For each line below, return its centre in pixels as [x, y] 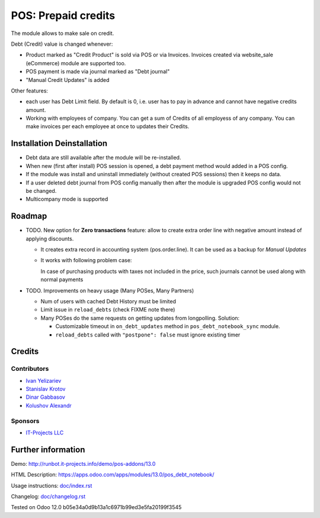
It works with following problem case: [86, 260]
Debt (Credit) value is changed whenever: [62, 44]
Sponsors [25, 421]
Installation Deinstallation [59, 143]
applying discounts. [50, 239]
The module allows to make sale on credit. [63, 33]
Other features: [30, 90]
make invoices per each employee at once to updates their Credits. [108, 126]
